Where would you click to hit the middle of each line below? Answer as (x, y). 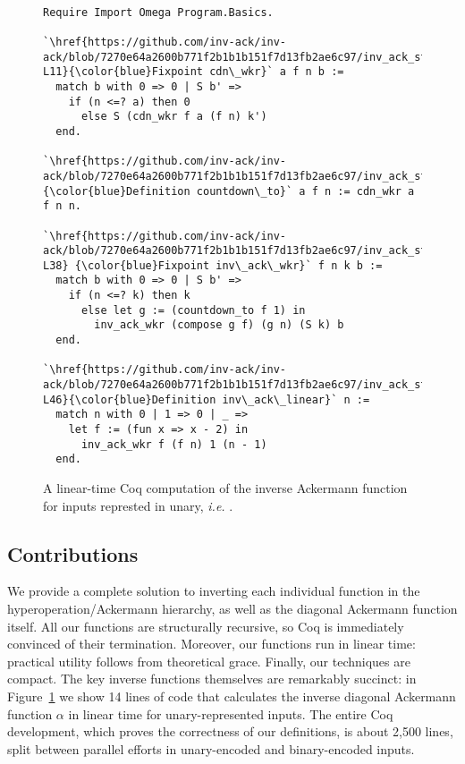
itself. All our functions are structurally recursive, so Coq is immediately (206, 626)
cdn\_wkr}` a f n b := (277, 72)
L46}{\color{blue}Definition (130, 399)
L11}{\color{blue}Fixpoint (123, 72)
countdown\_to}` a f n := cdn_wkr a (305, 191)
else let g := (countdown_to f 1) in (193, 310)
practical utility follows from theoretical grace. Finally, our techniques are (209, 661)
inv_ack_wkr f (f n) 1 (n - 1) (174, 444)
